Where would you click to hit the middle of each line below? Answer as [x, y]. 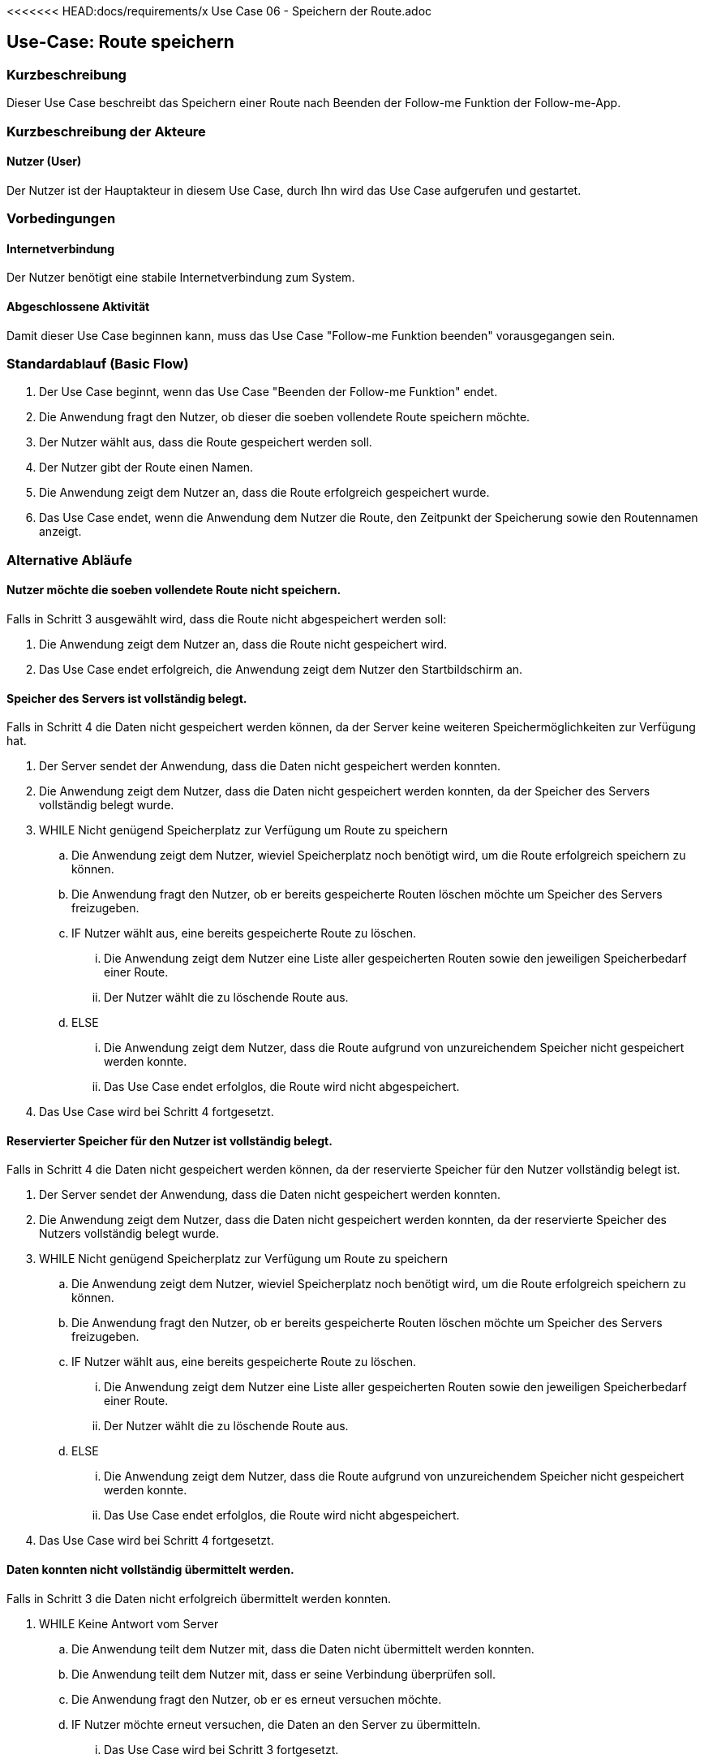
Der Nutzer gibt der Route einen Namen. [146, 468]
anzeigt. [60, 532]
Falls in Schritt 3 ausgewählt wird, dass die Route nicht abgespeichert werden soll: [227, 619]
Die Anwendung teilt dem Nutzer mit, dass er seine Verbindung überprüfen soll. [284, 1674]
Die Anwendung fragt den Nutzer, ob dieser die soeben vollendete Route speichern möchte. [285, 417]
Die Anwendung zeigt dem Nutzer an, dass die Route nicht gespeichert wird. [243, 644]
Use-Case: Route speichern [120, 42]
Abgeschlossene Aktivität [78, 307]
